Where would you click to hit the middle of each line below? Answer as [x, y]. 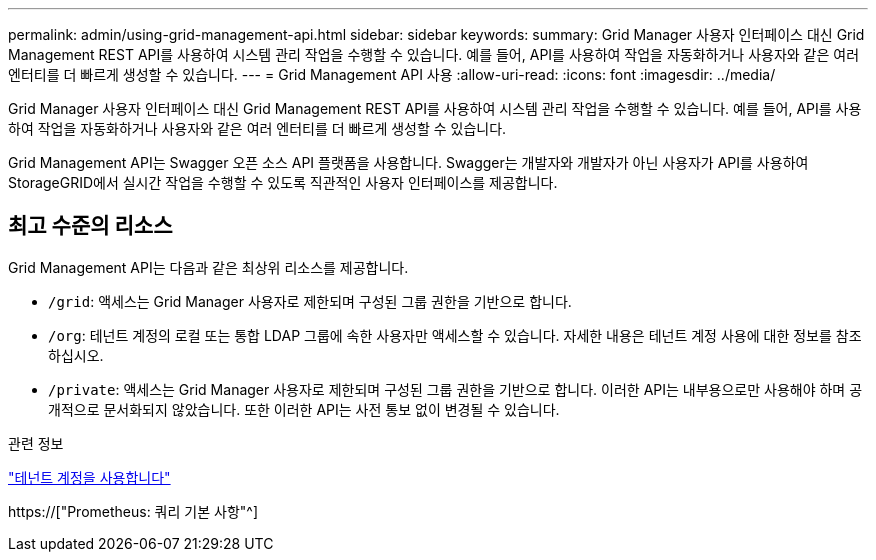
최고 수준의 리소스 [90, 226]
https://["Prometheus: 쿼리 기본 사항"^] [133, 511]
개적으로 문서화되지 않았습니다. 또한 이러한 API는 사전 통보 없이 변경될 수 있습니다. [304, 409]
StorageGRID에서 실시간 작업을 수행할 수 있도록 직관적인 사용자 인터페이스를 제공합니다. [283, 182]
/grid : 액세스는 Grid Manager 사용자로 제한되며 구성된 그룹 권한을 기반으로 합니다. [310, 301]
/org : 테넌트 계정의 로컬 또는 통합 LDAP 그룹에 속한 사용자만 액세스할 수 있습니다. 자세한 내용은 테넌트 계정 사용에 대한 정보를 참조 [455, 335]
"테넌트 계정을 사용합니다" [89, 477]
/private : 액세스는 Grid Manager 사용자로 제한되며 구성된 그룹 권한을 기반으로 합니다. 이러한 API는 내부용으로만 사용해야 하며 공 [455, 389]
